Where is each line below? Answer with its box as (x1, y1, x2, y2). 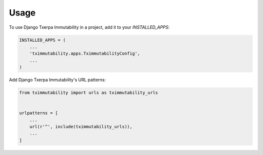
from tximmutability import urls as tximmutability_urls (19, 90, 158, 96)
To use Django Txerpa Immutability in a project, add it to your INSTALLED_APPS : (9, 24, 170, 30)
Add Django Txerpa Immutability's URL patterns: (9, 77, 106, 83)
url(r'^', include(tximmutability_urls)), (29, 124, 132, 130)
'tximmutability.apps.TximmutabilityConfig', (29, 51, 140, 56)
